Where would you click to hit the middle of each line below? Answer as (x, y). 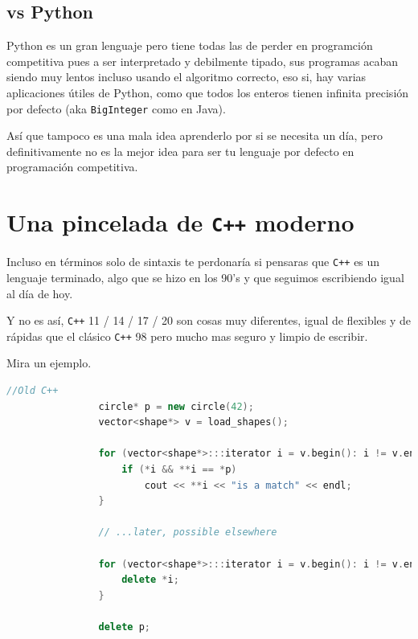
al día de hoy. (40, 293)
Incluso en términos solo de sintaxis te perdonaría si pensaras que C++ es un (193, 262)
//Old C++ (33, 391)
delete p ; (124, 627)
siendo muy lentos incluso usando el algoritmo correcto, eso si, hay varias (186, 77)
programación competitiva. (72, 167)
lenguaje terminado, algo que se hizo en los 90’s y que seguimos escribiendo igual (205, 277)
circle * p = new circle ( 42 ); (176, 406)
